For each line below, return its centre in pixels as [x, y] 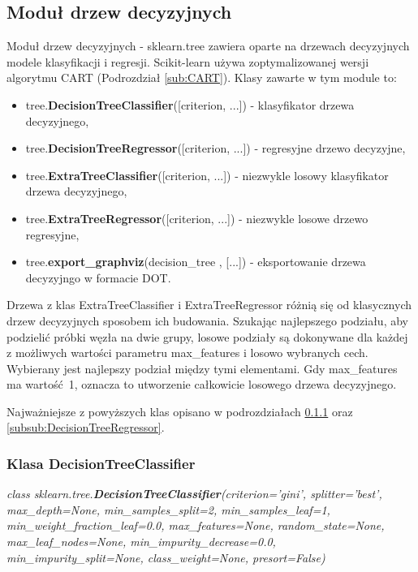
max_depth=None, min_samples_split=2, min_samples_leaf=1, [168, 509]
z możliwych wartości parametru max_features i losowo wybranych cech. [187, 353]
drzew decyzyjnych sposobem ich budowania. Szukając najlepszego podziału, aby [207, 320]
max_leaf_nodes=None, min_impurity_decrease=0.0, [141, 542]
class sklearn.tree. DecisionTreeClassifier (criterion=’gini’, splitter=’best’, [194, 494]
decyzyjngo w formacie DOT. [98, 277]
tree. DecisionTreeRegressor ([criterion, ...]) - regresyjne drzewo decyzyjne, [215, 148]
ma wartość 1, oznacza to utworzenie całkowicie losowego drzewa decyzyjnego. [202, 384]
